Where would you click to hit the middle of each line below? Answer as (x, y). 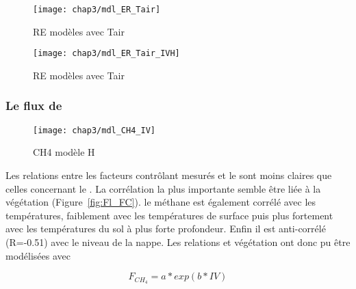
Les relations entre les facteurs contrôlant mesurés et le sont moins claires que (169, 175)
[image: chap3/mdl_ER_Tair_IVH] (106, 54)
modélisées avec (38, 255)
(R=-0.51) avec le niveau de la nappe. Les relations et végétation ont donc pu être (178, 242)
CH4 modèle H (64, 152)
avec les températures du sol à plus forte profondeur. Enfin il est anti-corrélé (166, 229)
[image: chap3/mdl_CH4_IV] (94, 130)
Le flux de (34, 106)
